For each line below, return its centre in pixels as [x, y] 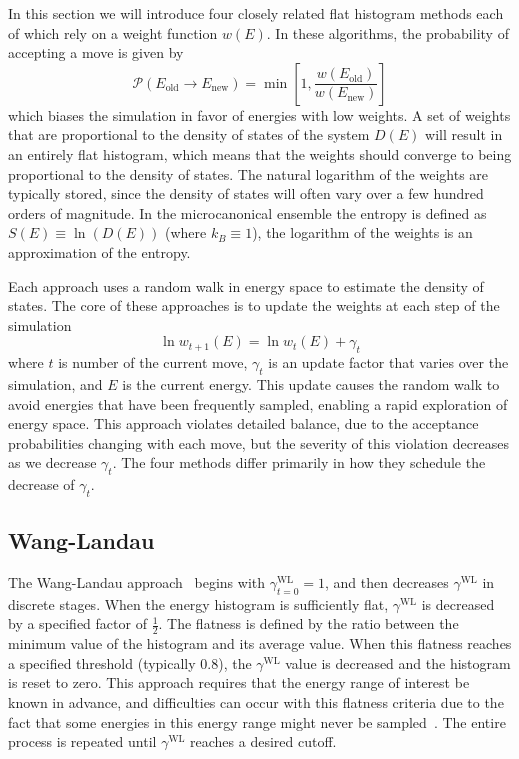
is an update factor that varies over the [388, 362]
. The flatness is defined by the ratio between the [308, 623]
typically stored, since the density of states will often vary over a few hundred [246, 193]
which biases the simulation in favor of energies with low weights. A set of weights [259, 114]
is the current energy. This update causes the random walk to [311, 383]
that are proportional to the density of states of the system [189, 134]
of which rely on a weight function [113, 32]
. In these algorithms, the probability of [387, 32]
